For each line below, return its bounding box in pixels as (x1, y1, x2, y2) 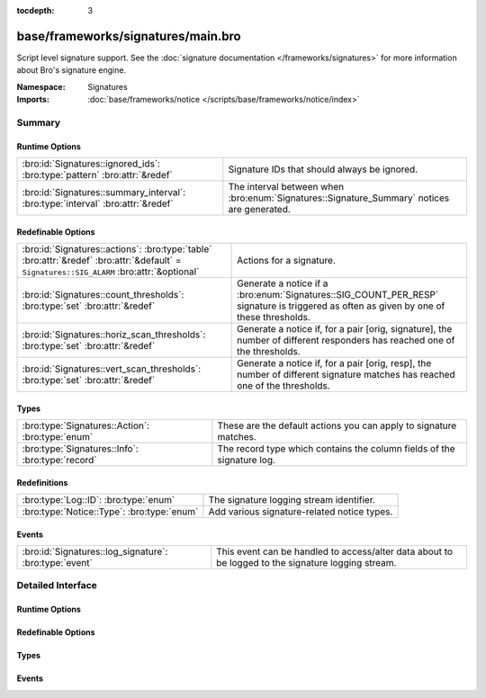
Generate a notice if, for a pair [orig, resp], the (237, 357, 432, 370)
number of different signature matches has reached (237, 369, 455, 381)
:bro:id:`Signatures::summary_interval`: (22, 186, 186, 199)
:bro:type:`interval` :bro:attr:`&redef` (22, 198, 175, 210)
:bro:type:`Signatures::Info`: (22, 443, 139, 455)
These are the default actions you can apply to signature (217, 419, 457, 432)
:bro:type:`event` (22, 557, 94, 569)
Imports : (16, 94, 49, 105)
